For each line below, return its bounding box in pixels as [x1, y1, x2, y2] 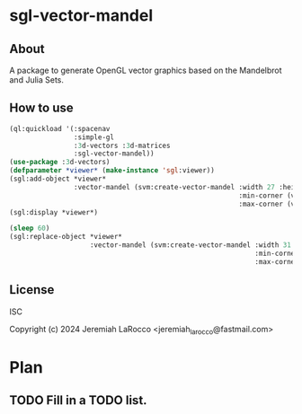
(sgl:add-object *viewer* [9, 174, 106, 184]
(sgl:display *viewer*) [9, 207, 99, 216]
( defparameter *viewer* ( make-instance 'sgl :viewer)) [9, 166, 216, 175]
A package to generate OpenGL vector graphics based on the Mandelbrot [9, 65, 282, 75]
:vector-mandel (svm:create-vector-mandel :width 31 [89, 241, 292, 250]
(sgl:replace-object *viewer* [9, 233, 123, 242]
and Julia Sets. [9, 75, 65, 85]
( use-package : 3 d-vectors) [9, 158, 111, 167]
